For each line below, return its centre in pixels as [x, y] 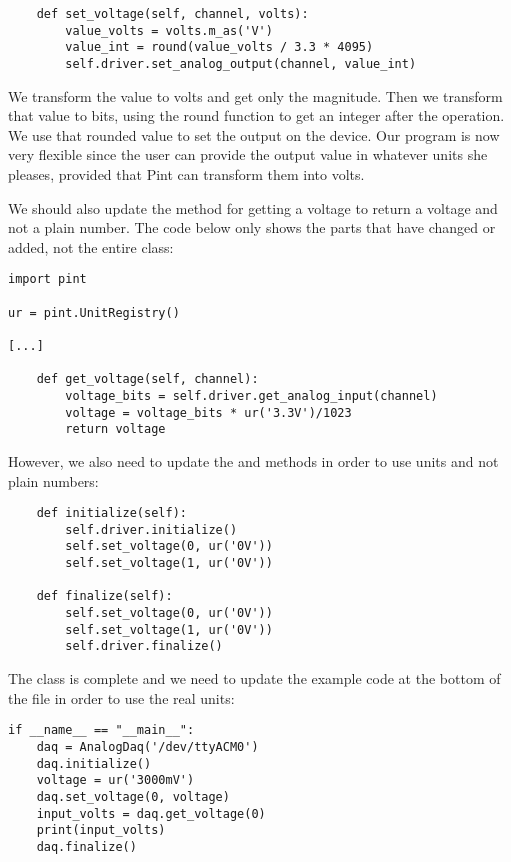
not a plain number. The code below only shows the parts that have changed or [252, 227]
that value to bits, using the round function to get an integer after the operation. [256, 115]
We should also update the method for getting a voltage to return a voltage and [253, 207]
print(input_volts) [101, 830]
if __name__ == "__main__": [101, 730]
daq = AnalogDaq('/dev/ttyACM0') [147, 746]
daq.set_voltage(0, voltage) [133, 796]
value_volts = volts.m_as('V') [169, 30]
